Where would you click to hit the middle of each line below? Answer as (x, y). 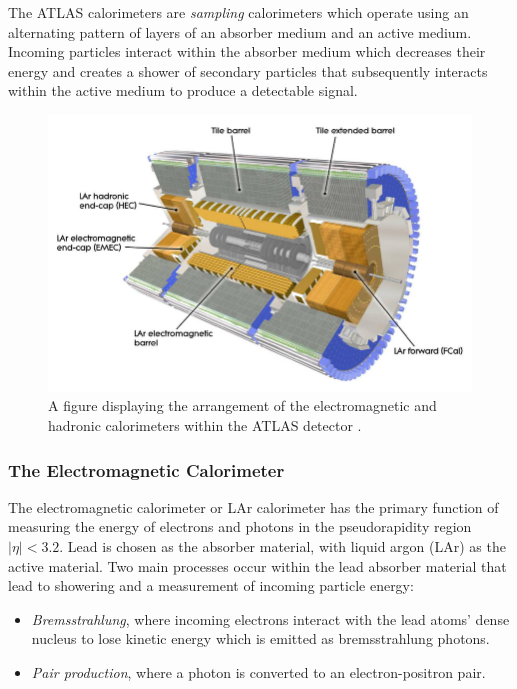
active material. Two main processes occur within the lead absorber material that (257, 565)
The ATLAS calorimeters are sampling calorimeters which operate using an (238, 12)
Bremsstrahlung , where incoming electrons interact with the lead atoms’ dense (270, 618)
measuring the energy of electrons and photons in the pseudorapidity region (240, 526)
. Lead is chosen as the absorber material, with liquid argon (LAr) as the (282, 546)
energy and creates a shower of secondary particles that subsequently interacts (248, 70)
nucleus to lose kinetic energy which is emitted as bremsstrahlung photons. (260, 638)
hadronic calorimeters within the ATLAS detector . (205, 425)
